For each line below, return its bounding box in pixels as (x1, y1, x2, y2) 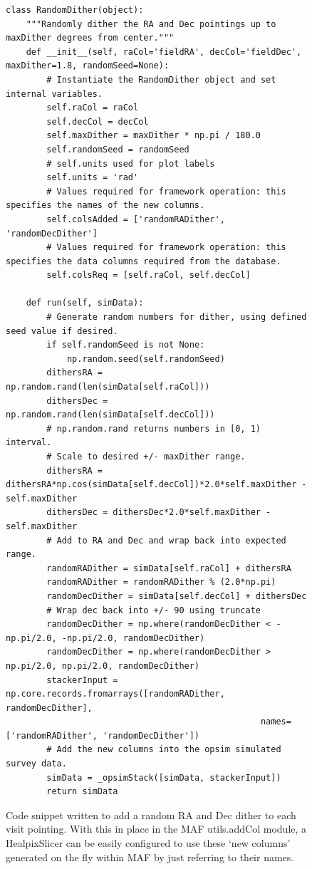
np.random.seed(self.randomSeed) (66, 353, 225, 364)
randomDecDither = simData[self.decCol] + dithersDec (46, 590, 307, 601)
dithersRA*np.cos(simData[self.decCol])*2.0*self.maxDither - (6, 479, 307, 490)
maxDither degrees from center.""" (6, 33, 175, 43)
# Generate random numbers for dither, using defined (46, 312, 307, 323)
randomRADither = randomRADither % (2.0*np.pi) (46, 577, 276, 588)
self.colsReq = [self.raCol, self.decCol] (46, 270, 251, 281)
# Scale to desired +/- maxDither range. (46, 452, 246, 462)
